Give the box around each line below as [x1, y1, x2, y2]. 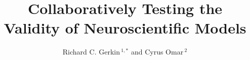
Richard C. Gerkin [62, 46, 120, 57]
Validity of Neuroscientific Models [4, 17, 246, 38]
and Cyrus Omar [131, 46, 184, 57]
